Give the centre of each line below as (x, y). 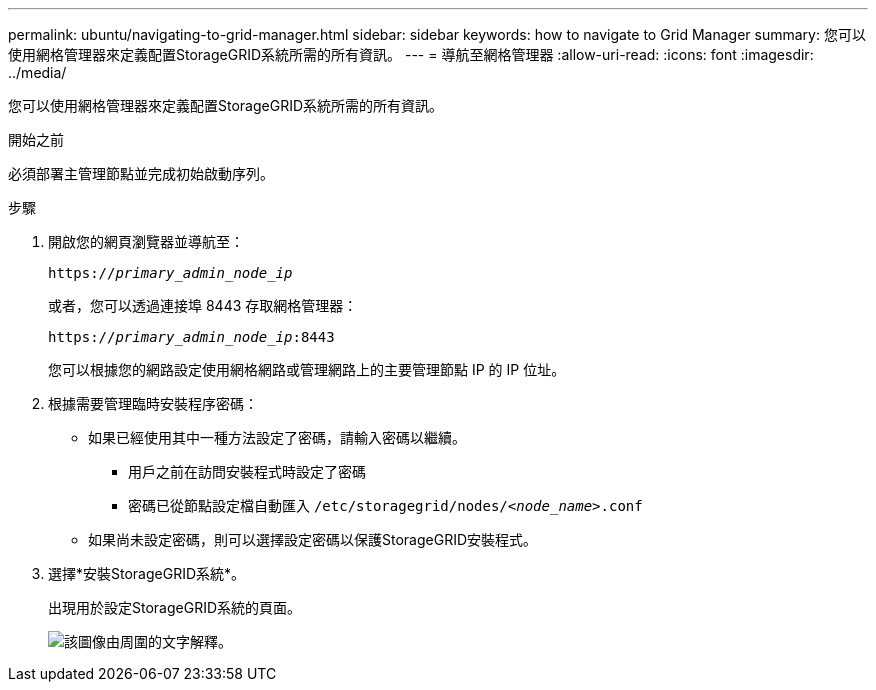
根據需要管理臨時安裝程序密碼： (153, 403)
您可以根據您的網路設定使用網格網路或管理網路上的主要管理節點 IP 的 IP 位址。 (307, 369)
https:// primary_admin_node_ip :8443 (191, 337)
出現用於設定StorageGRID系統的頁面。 (175, 607)
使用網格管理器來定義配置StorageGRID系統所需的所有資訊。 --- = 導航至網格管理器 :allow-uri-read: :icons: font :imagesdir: (411, 54)
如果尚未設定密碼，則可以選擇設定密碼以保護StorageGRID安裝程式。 (313, 539)
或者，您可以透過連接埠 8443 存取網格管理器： (203, 305)
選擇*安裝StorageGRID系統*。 (147, 573)
